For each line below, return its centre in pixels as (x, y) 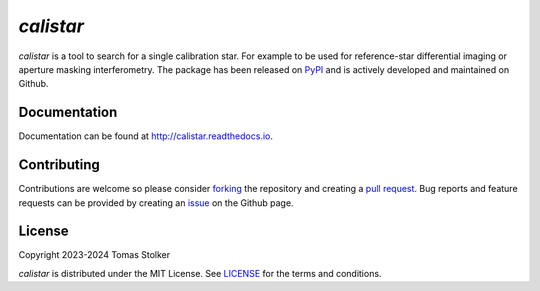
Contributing (59, 165)
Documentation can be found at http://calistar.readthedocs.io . (146, 136)
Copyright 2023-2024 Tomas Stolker (94, 255)
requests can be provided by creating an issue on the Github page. (156, 202)
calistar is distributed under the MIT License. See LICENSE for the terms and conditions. (200, 273)
